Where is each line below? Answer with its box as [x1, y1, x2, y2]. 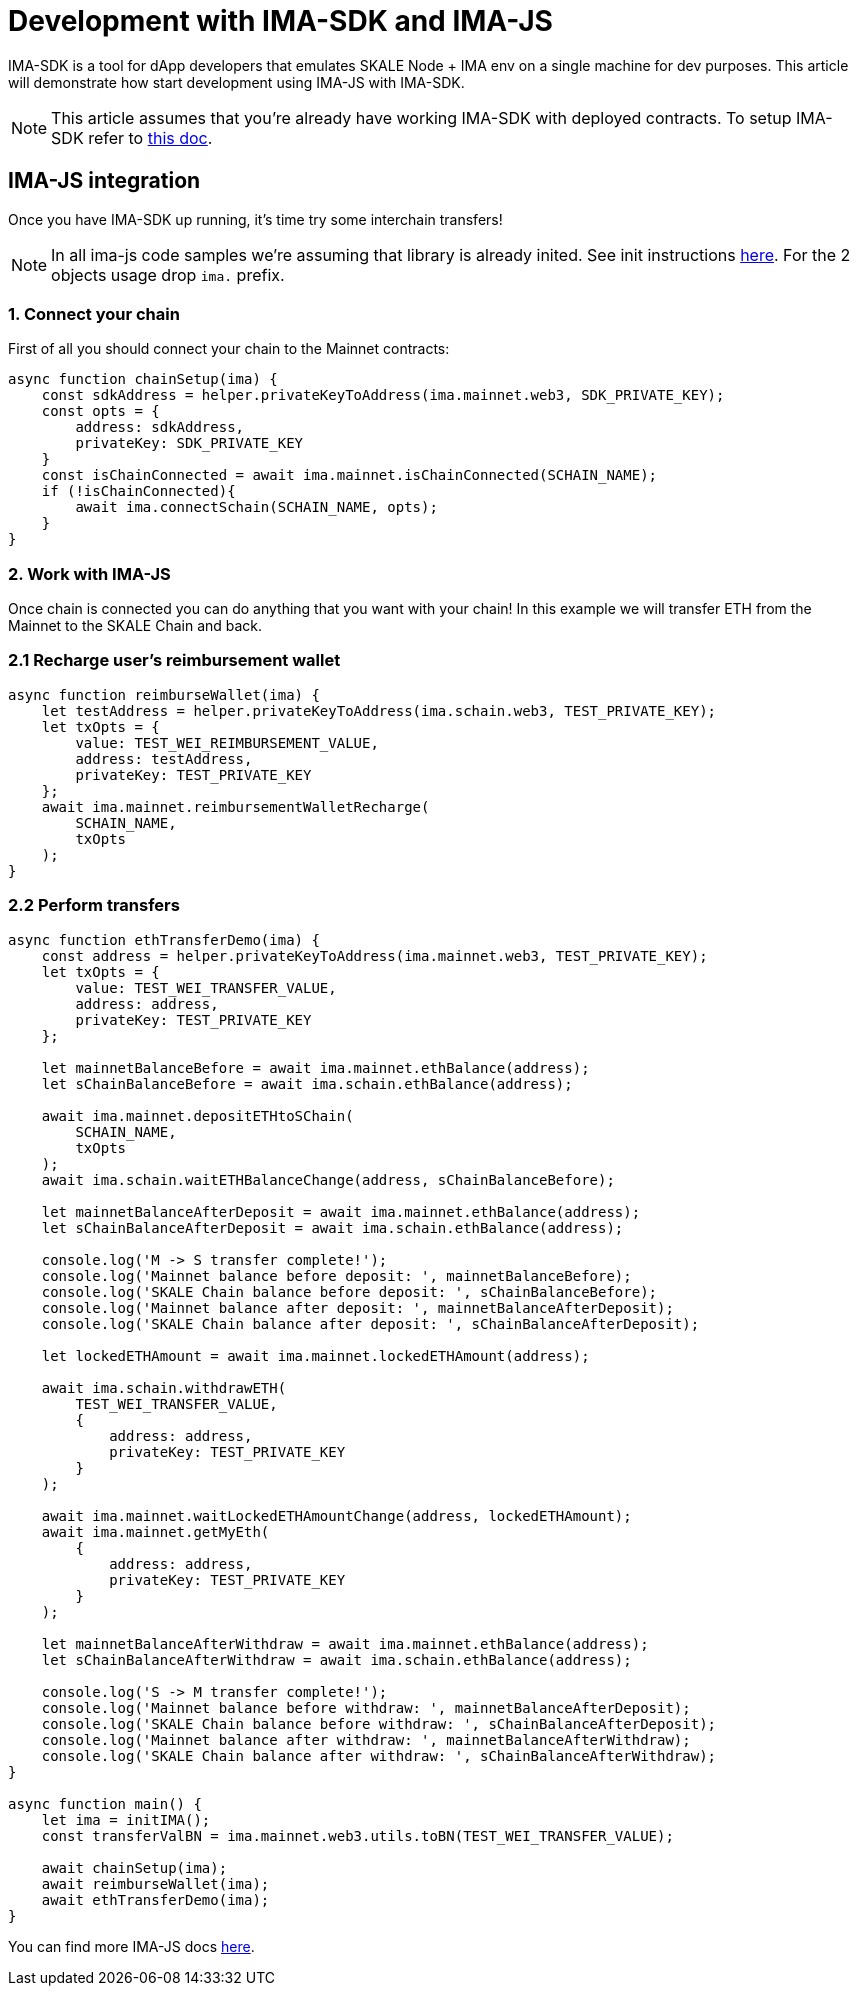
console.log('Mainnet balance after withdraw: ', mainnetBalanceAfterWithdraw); [41, 1731, 691, 1748]
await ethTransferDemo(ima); [41, 1891, 270, 1908]
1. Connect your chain [8, 303, 180, 324]
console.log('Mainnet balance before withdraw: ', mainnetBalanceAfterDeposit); [41, 1699, 691, 1716]
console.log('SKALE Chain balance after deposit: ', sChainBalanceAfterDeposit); [41, 1315, 700, 1332]
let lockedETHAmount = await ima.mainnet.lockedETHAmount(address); [41, 1347, 590, 1364]
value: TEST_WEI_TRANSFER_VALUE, [75, 979, 337, 996]
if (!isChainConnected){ [41, 483, 236, 500]
